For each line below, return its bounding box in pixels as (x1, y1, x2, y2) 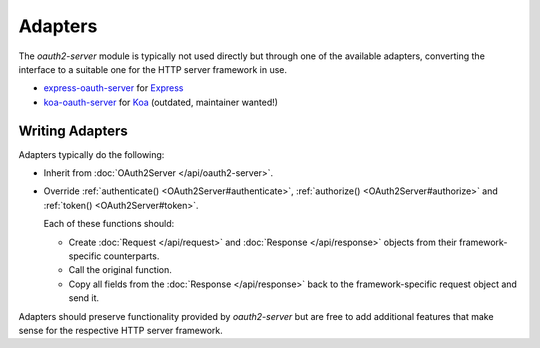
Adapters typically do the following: (18, 148, 165, 160)
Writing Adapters (18, 122, 129, 139)
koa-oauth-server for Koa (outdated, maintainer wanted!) (43, 96, 279, 108)
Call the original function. (68, 264, 172, 276)
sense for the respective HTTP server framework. (18, 324, 224, 336)
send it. (68, 292, 100, 304)
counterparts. (103, 250, 160, 262)
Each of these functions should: (43, 218, 175, 230)
